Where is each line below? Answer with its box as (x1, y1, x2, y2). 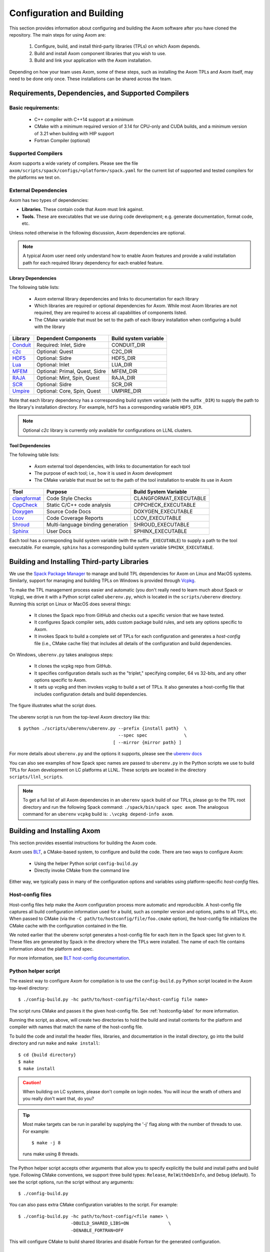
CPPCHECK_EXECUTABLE (133, 501, 196, 508)
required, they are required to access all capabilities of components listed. (34, 309, 187, 316)
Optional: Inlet (36, 361, 69, 368)
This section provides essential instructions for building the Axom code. (9, 839, 157, 846)
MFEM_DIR (111, 368, 137, 375)
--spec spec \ (118, 733, 187, 738)
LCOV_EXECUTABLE (133, 514, 182, 521)
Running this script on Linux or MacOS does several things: (9, 601, 131, 607)
